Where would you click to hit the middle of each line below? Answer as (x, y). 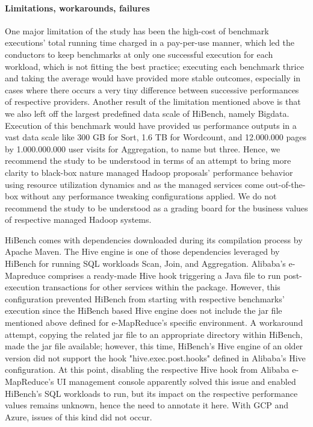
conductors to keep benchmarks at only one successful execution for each (139, 54)
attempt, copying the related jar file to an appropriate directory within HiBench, (154, 334)
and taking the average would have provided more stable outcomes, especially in (153, 78)
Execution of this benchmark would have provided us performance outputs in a (151, 125)
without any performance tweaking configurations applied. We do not (149, 196)
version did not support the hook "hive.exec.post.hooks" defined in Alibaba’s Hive (155, 357)
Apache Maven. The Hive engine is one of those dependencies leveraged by (142, 251)
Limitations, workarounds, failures (77, 8)
